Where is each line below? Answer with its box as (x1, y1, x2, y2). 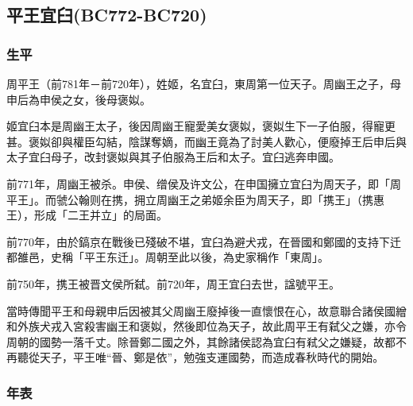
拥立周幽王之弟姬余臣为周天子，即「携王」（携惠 (133, 191, 384, 207)
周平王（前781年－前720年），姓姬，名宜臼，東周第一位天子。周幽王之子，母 (6, 75, 401, 91)
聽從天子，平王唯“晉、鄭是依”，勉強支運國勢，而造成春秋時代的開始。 (17, 349, 384, 365)
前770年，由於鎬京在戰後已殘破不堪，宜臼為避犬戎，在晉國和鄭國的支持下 (6, 233, 390, 249)
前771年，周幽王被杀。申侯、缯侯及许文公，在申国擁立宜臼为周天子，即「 (6, 175, 390, 191)
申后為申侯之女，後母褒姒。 (6, 91, 151, 107)
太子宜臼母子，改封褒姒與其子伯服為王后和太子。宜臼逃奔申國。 (6, 149, 340, 165)
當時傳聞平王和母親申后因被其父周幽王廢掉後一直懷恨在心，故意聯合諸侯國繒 (6, 302, 407, 319)
